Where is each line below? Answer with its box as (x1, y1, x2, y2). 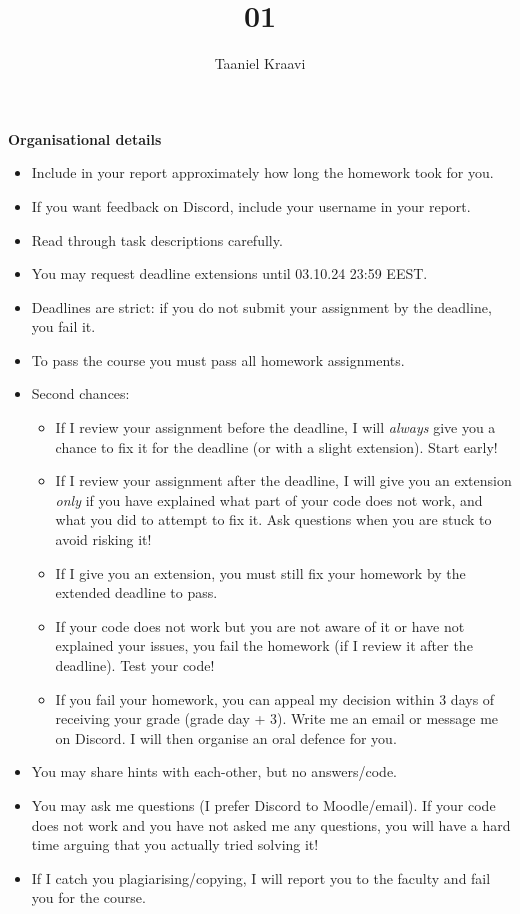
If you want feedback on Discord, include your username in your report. (31, 195, 471, 216)
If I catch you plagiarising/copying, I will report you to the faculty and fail (31, 867, 491, 888)
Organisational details (8, 128, 162, 149)
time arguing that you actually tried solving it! (31, 834, 319, 855)
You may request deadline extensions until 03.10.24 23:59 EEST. (31, 263, 428, 284)
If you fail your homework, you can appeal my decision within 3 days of (55, 688, 495, 709)
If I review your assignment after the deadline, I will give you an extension (55, 470, 512, 491)
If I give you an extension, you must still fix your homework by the (55, 562, 466, 583)
